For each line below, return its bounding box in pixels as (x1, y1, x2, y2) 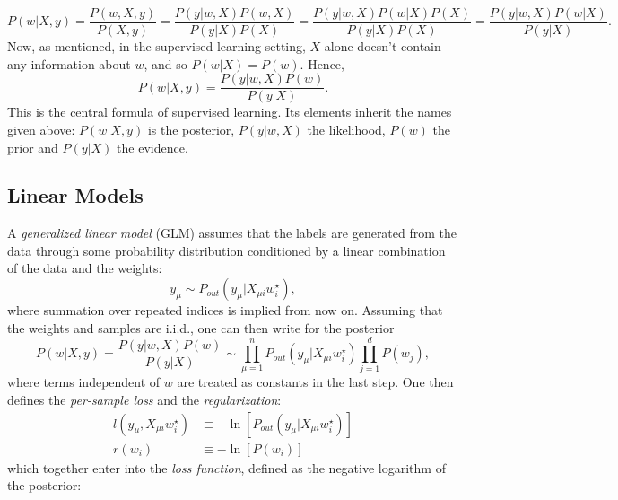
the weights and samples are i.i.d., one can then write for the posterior (7, 318, 395, 337)
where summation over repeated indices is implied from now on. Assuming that (7, 301, 443, 320)
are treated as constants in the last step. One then (177, 373, 454, 391)
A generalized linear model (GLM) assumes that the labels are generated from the (7, 224, 457, 242)
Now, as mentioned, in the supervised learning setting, (7, 37, 306, 56)
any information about (7, 54, 131, 73)
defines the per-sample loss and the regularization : (7, 390, 282, 408)
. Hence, (300, 54, 344, 73)
